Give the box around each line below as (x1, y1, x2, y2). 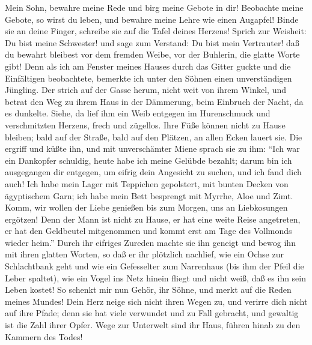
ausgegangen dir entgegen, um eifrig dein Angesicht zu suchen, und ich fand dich (5, 166, 302, 178)
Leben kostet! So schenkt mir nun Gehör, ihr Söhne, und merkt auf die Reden (5, 283, 292, 296)
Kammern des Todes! (5, 330, 83, 343)
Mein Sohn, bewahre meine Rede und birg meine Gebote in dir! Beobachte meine (5, 1, 304, 13)
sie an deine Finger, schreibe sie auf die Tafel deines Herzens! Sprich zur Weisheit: (5, 25, 307, 37)
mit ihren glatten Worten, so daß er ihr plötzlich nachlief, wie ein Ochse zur (5, 248, 284, 260)
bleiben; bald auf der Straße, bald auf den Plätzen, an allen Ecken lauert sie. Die (5, 130, 302, 143)
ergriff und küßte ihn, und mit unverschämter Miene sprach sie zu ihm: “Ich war (5, 142, 300, 155)
